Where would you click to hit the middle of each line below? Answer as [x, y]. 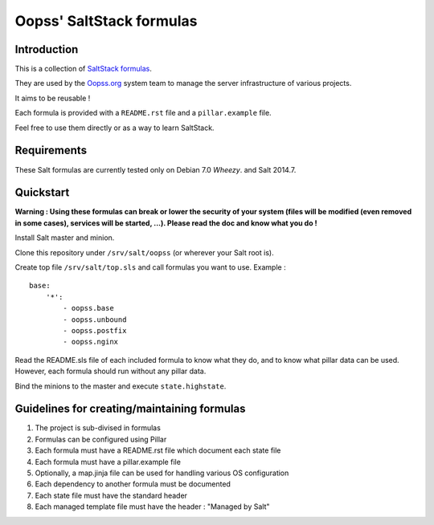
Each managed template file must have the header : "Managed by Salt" [152, 507]
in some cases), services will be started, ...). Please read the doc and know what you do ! [166, 223]
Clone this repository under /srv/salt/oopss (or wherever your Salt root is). [144, 252]
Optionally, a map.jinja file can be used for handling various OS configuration [162, 473]
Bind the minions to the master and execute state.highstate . [121, 386]
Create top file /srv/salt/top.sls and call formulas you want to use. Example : [150, 267]
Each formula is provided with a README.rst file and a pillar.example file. [143, 113]
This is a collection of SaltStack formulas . [84, 69]
